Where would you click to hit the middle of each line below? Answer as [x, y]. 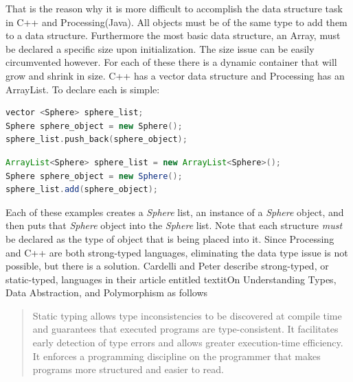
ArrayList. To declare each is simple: [83, 89]
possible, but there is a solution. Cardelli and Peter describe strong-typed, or [167, 266]
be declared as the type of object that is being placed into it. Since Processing [170, 238]
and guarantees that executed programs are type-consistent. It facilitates [185, 329]
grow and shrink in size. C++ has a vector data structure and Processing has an [175, 75]
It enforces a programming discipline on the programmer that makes [176, 356]
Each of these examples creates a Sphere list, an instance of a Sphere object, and [175, 212]
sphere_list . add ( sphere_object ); [82, 190]
